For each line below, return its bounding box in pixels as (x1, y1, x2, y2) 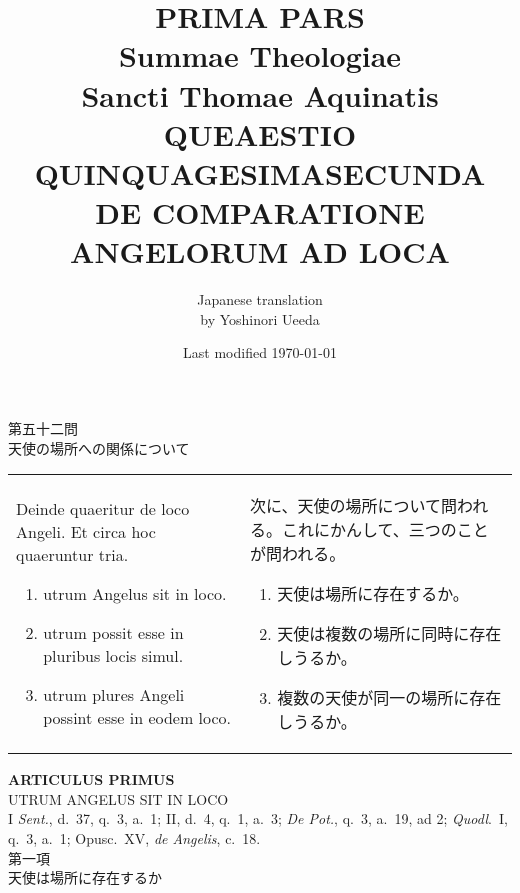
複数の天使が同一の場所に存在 (277, 686, 502, 710)
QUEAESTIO (163, 113, 357, 154)
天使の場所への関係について (8, 437, 190, 458)
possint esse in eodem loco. (43, 706, 232, 730)
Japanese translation (197, 289, 323, 310)
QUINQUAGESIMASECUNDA (34, 152, 486, 193)
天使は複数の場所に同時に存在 (277, 622, 502, 646)
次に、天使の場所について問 (249, 494, 457, 518)
